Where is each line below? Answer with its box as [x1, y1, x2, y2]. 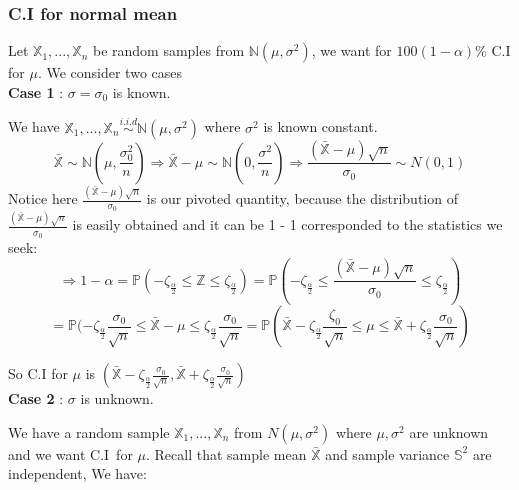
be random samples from [92, 40, 245, 61]
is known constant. [263, 116, 378, 137]
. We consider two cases [37, 62, 183, 83]
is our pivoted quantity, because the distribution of [146, 188, 458, 209]
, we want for [311, 40, 392, 61]
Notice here [8, 188, 78, 209]
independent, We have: [8, 463, 147, 484]
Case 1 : [8, 81, 64, 102]
